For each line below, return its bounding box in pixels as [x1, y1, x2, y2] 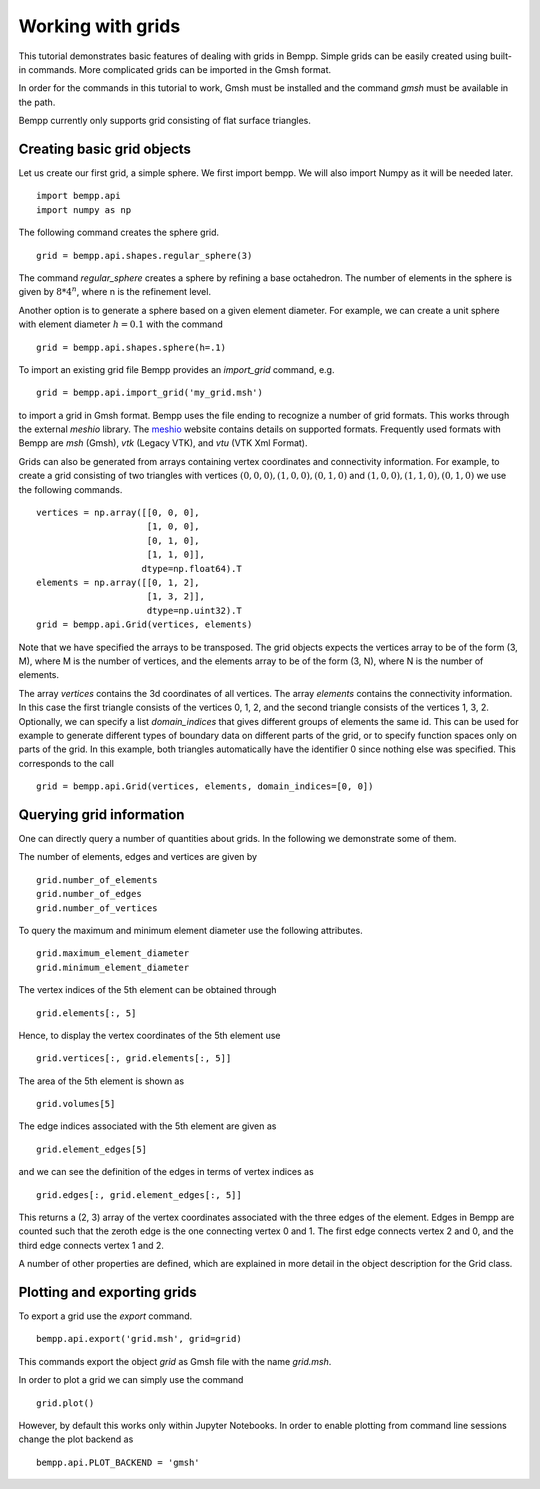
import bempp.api [36, 190, 121, 202]
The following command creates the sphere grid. [18, 226, 220, 239]
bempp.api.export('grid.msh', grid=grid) [36, 1333, 242, 1345]
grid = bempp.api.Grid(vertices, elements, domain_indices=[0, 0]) [36, 781, 374, 792]
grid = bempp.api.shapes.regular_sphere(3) [36, 250, 253, 261]
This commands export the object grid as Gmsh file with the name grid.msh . [18, 1355, 332, 1367]
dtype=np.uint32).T [146, 605, 242, 616]
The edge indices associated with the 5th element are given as [18, 1120, 277, 1132]
